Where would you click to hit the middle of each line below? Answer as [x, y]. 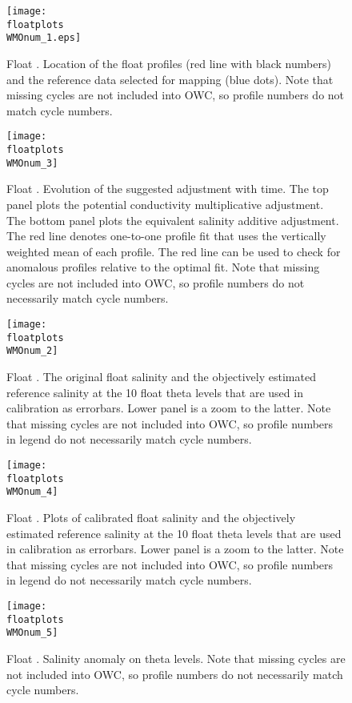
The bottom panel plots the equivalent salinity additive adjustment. [173, 220]
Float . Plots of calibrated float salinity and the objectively [151, 517]
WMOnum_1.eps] [44, 38]
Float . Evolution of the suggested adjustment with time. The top [168, 189]
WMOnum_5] [32, 633]
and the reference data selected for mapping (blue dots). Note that [170, 79]
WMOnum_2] [32, 351]
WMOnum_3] [32, 163]
